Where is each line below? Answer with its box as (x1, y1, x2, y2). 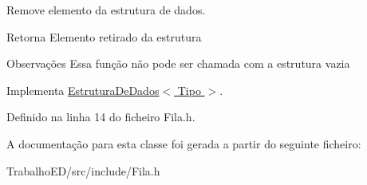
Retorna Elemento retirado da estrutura (6, 28, 202, 45)
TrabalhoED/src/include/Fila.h (6, 162, 160, 179)
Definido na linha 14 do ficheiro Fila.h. (6, 108, 195, 125)
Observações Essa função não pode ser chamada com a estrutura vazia (6, 55, 350, 72)
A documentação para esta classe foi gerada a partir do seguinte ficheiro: (6, 135, 361, 152)
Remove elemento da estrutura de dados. (6, 2, 206, 18)
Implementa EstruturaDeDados (6, 81, 160, 98)
